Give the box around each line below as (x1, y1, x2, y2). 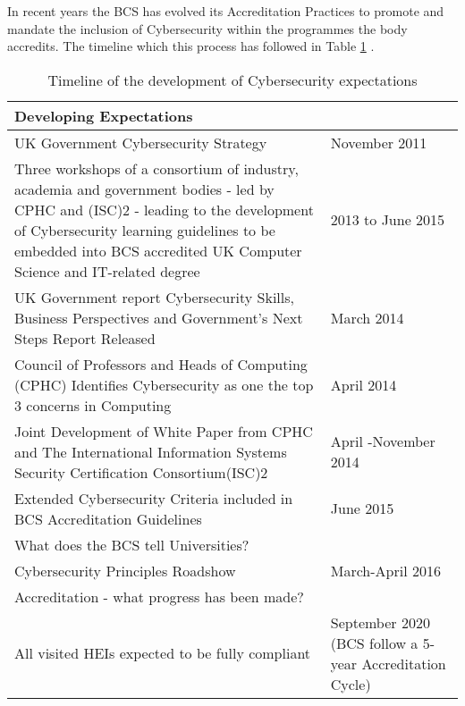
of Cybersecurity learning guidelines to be (14, 219, 275, 240)
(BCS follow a (330, 632, 418, 653)
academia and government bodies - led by (14, 178, 275, 199)
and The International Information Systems (14, 441, 287, 462)
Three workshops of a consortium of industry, (14, 157, 299, 179)
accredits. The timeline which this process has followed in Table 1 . (7, 37, 375, 55)
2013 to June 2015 (330, 209, 445, 231)
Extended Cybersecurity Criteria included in (14, 487, 293, 508)
